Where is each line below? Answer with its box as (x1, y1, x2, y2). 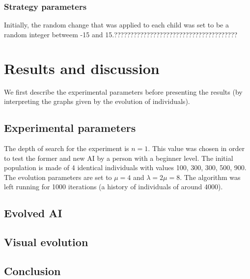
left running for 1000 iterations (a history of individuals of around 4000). (4, 181, 223, 192)
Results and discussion (4, 58, 160, 78)
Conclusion (4, 263, 61, 278)
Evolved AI (4, 205, 62, 221)
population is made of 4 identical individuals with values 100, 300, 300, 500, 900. (4, 162, 247, 173)
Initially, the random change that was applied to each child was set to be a (4, 20, 229, 30)
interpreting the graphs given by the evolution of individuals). (4, 96, 190, 106)
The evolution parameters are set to (4, 172, 112, 182)
